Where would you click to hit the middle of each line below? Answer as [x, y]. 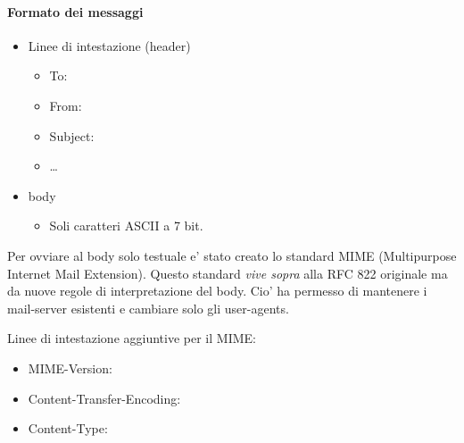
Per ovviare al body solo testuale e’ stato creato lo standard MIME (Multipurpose [232, 255]
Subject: [72, 135]
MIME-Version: [70, 368]
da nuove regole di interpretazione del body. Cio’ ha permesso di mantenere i [217, 291]
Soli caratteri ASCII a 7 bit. [126, 226]
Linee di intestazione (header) [109, 45]
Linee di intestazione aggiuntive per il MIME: [132, 338]
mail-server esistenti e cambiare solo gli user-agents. [148, 308]
